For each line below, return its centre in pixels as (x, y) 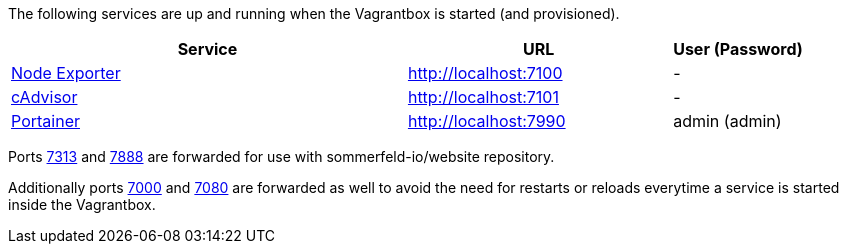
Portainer (45, 121)
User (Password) (738, 49)
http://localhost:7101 (483, 97)
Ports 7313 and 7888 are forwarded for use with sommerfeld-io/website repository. (281, 156)
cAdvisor (44, 97)
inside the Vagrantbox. (82, 204)
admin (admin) (727, 121)
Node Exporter (66, 73)
